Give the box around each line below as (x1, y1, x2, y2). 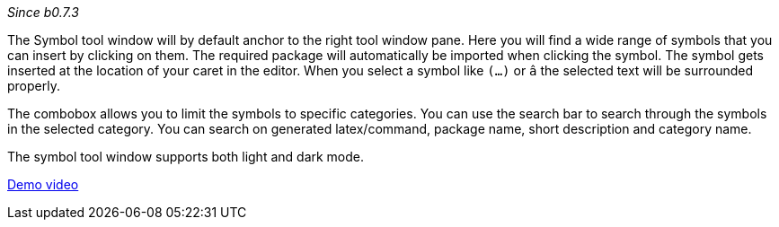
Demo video (7, 177, 79, 192)
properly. (7, 78, 60, 93)
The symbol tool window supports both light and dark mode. (7, 149, 365, 164)
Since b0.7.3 (7, 4, 80, 20)
